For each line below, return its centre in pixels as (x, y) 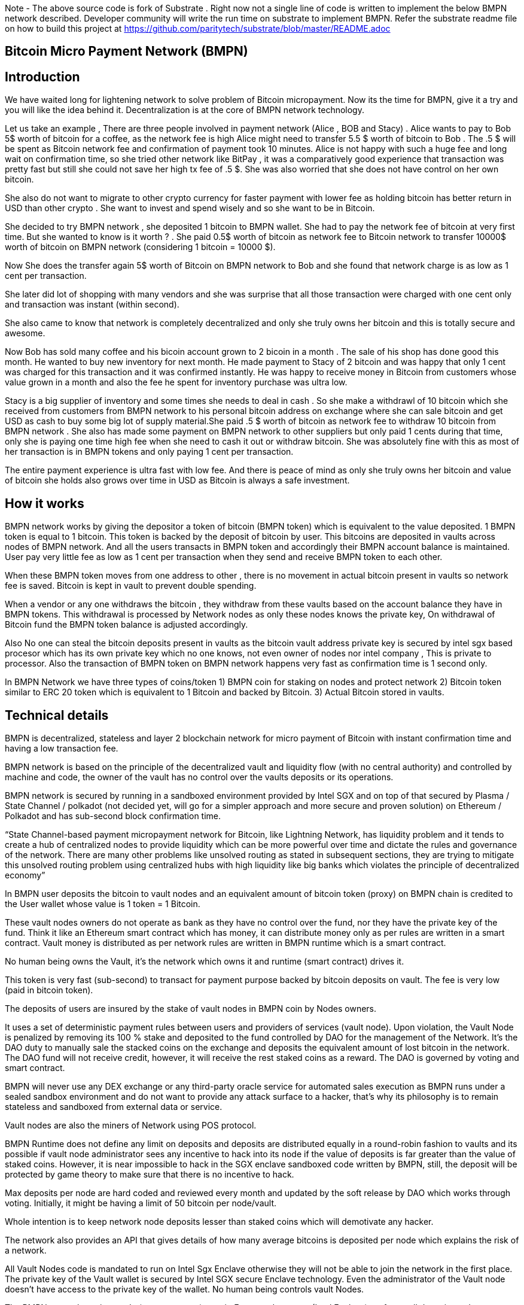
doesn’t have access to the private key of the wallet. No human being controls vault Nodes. (185, 1289)
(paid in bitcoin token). (49, 990)
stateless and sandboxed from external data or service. (114, 1106)
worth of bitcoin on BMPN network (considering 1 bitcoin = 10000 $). (140, 247)
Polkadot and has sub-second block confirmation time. (113, 816)
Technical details (57, 715)
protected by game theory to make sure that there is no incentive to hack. (150, 1174)
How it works (45, 503)
